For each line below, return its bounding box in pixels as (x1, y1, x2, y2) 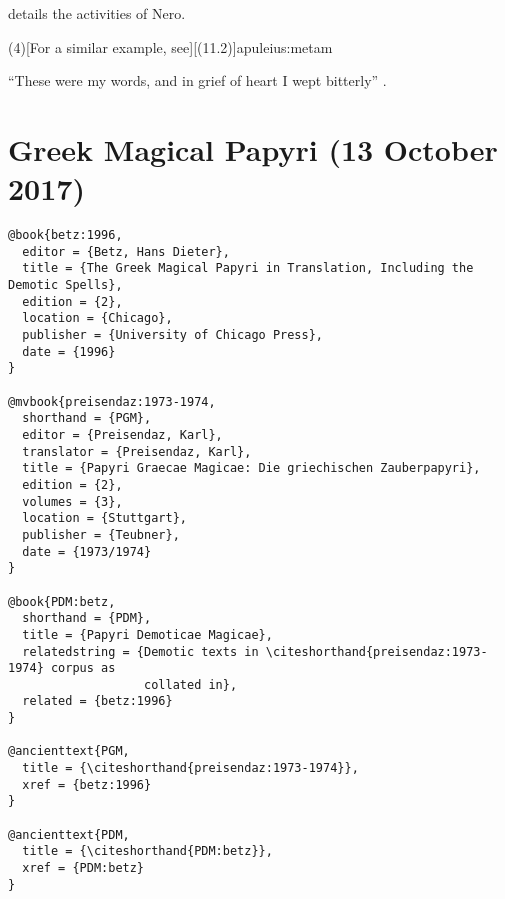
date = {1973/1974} (22, 544, 152, 559)
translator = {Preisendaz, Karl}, (22, 444, 252, 459)
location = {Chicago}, (22, 311, 173, 326)
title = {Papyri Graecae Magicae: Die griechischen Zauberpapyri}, (22, 461, 481, 476)
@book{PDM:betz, (8, 594, 116, 609)
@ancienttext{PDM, (8, 827, 130, 842)
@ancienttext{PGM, (8, 744, 130, 759)
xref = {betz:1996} (22, 777, 152, 792)
